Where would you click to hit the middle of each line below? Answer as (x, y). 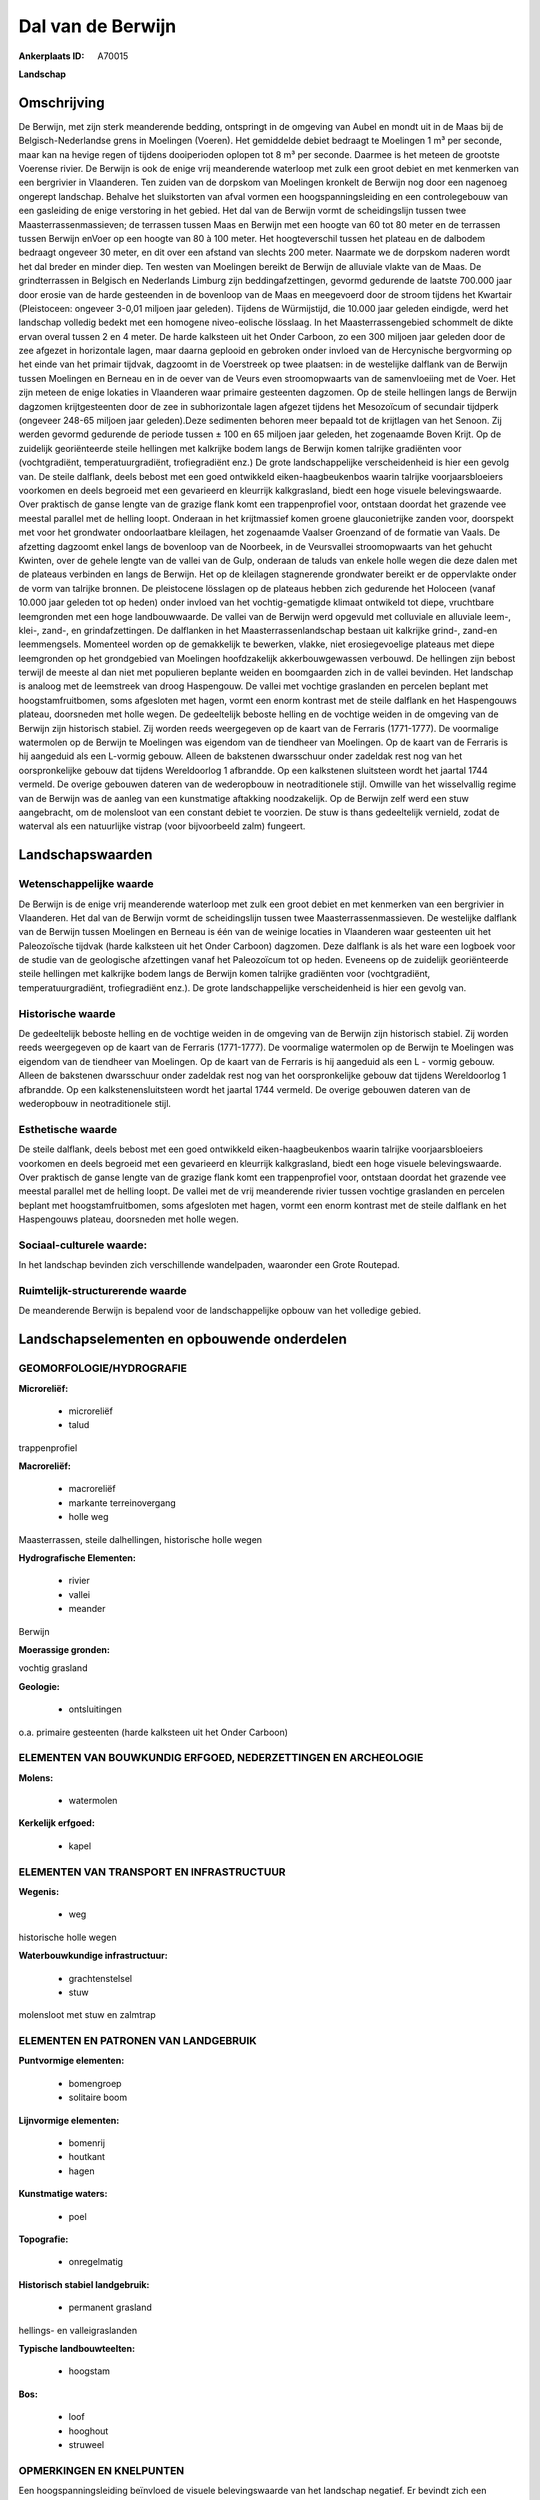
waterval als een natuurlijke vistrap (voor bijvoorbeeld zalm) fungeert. (162, 826)
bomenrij (86, 2143)
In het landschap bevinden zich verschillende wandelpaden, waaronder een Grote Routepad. (209, 1265)
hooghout (88, 2431)
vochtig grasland (53, 1668)
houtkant (86, 2157)
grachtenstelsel (100, 1978)
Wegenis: (39, 1891)
